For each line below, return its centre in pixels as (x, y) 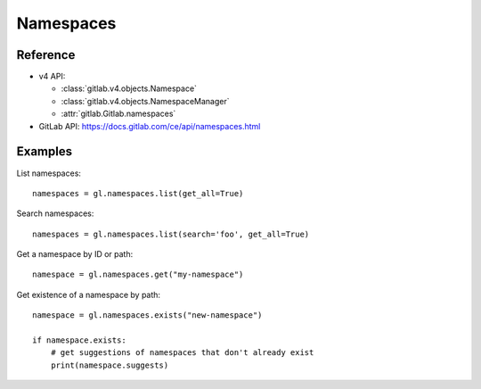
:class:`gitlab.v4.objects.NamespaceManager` (146, 101)
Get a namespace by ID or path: (75, 254)
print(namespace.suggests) (110, 365)
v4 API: (52, 77)
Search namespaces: (55, 213)
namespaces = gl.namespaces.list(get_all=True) (138, 193)
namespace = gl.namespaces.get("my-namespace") (138, 275)
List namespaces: (49, 173)
